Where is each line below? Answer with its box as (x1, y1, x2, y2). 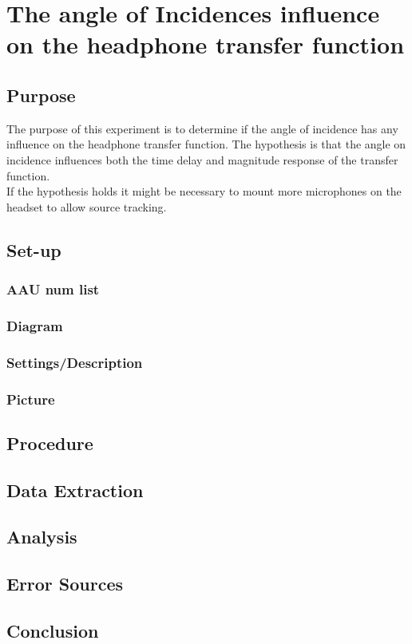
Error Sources (6, 571, 124, 596)
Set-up (6, 237, 61, 262)
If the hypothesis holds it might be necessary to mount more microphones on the (6, 183, 402, 200)
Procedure (6, 430, 93, 455)
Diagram (6, 315, 63, 335)
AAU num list (6, 279, 100, 299)
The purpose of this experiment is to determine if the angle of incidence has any (6, 120, 398, 136)
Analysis (6, 524, 77, 549)
